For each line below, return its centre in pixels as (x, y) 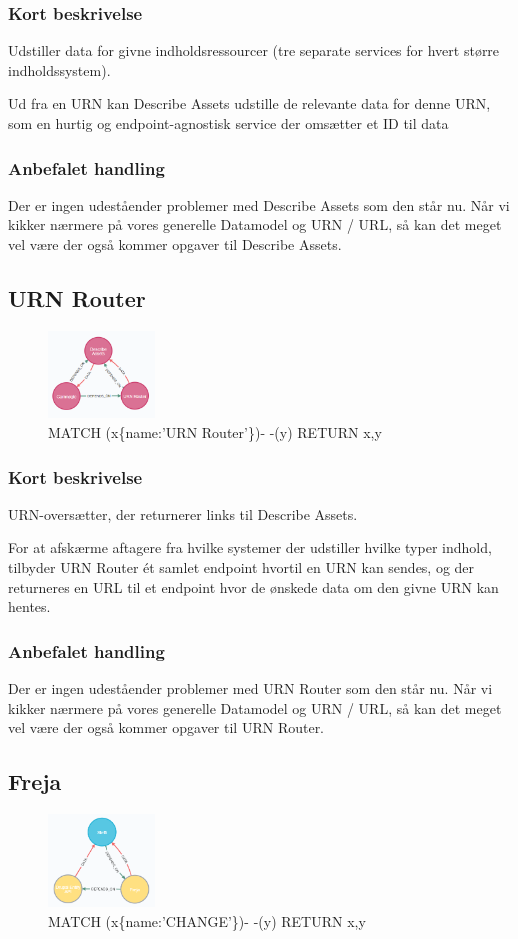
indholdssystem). (59, 69)
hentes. (29, 606)
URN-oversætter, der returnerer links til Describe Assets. (183, 513)
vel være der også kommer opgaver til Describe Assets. (175, 244)
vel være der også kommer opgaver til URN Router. (166, 727)
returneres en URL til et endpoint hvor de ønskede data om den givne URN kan (253, 586)
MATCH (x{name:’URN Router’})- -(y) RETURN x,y (215, 432)
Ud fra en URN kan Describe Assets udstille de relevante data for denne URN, (249, 103)
